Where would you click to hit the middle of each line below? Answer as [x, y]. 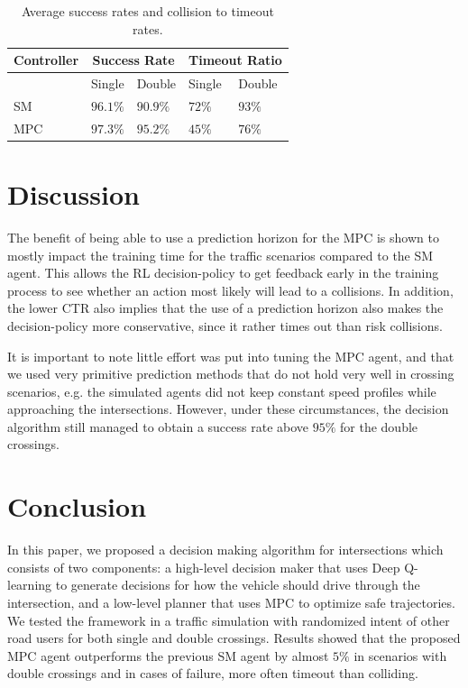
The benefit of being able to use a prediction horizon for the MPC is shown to [223, 237]
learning [30, 585]
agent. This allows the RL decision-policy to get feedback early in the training [223, 273]
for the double [379, 426]
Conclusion [77, 506]
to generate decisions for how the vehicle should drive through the [238, 585]
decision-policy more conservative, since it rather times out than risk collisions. [225, 325]
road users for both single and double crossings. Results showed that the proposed [234, 638]
